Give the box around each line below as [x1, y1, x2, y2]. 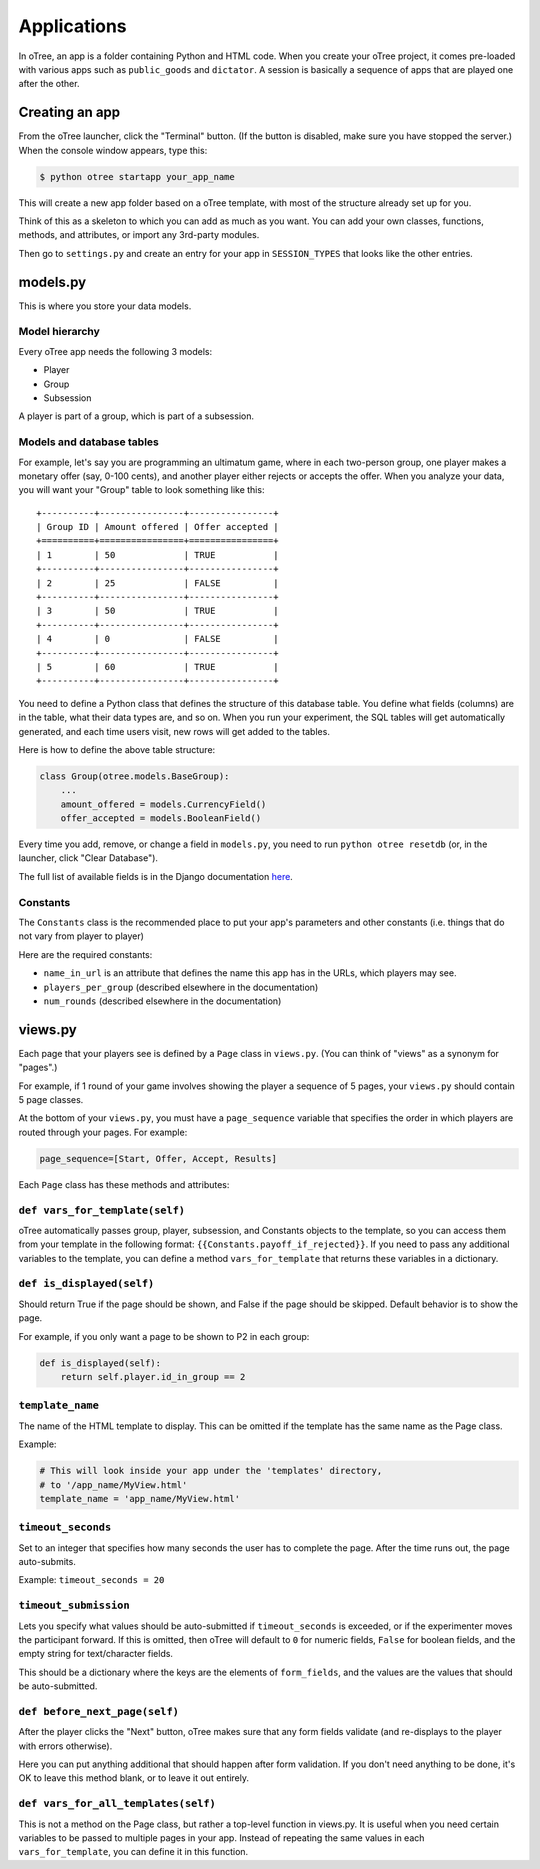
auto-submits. [18, 1556, 77, 1568]
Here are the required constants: [18, 948, 153, 960]
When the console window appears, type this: [18, 144, 208, 156]
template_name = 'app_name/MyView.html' [39, 1493, 240, 1504]
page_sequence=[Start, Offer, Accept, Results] [39, 1153, 277, 1164]
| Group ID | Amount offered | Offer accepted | [36, 521, 279, 533]
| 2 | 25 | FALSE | [36, 577, 279, 589]
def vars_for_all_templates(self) [18, 1797, 217, 1810]
